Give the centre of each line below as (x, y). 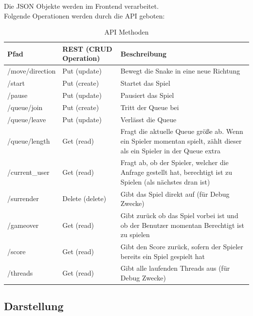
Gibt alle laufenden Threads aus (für (175, 268)
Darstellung (34, 306)
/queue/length (29, 141)
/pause (18, 95)
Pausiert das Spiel (147, 95)
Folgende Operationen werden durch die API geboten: (84, 15)
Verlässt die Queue (148, 119)
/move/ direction (32, 71)
